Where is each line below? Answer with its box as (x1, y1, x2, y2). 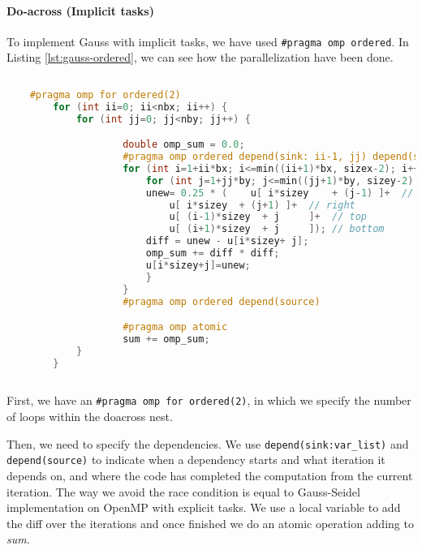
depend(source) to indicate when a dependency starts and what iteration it (6, 451, 385, 468)
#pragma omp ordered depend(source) (123, 295, 321, 307)
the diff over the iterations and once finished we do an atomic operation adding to (6, 514, 414, 531)
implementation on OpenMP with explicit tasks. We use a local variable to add (6, 499, 401, 516)
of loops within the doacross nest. (6, 408, 173, 425)
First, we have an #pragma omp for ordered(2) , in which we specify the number (6, 392, 411, 409)
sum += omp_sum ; (123, 333, 210, 345)
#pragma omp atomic (123, 321, 228, 333)
